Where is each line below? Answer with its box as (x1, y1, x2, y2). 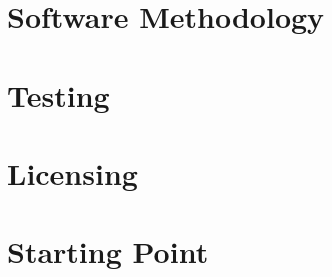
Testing (7, 74, 110, 115)
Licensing (7, 152, 138, 193)
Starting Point (7, 231, 209, 272)
